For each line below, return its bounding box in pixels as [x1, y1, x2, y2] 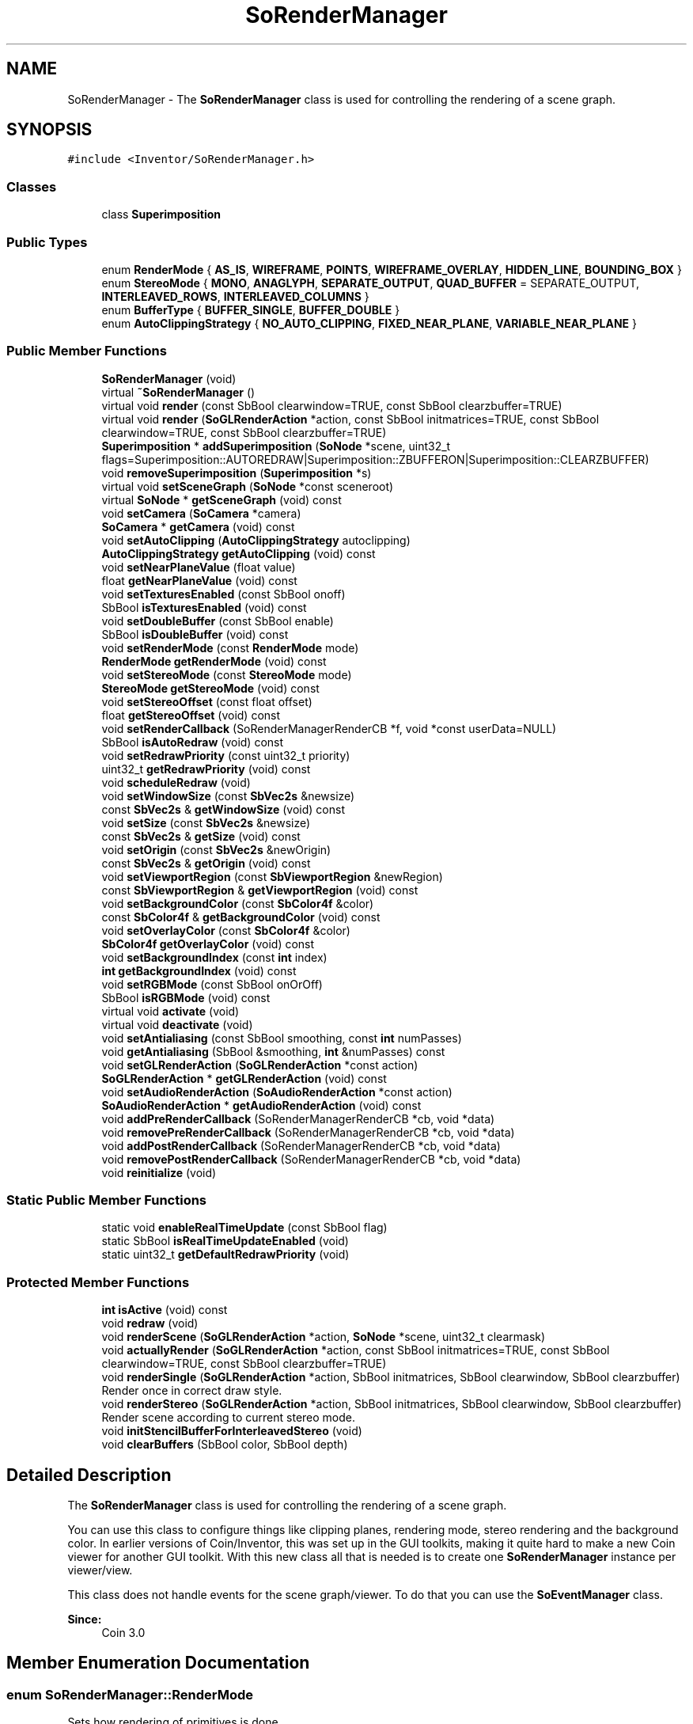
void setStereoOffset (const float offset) [101, 694, 312, 708]
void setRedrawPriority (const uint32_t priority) [101, 748, 350, 762]
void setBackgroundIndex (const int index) [101, 950, 328, 964]
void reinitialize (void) [101, 1165, 217, 1179]
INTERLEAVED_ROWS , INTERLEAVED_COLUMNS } [101, 289, 369, 303]
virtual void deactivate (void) [101, 1017, 253, 1031]
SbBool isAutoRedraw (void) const [101, 735, 284, 749]
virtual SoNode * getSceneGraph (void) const [101, 492, 342, 507]
